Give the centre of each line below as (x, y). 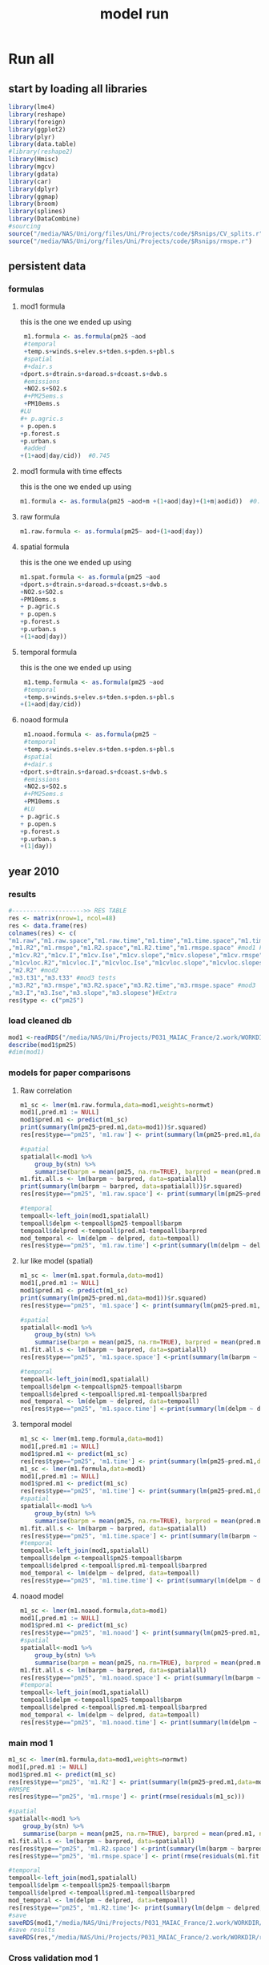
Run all (31, 59)
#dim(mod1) (26, 1052)
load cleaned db (40, 1021)
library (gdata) (34, 174)
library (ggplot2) (37, 129)
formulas (26, 289)
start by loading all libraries (78, 89)
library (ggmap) (34, 196)
